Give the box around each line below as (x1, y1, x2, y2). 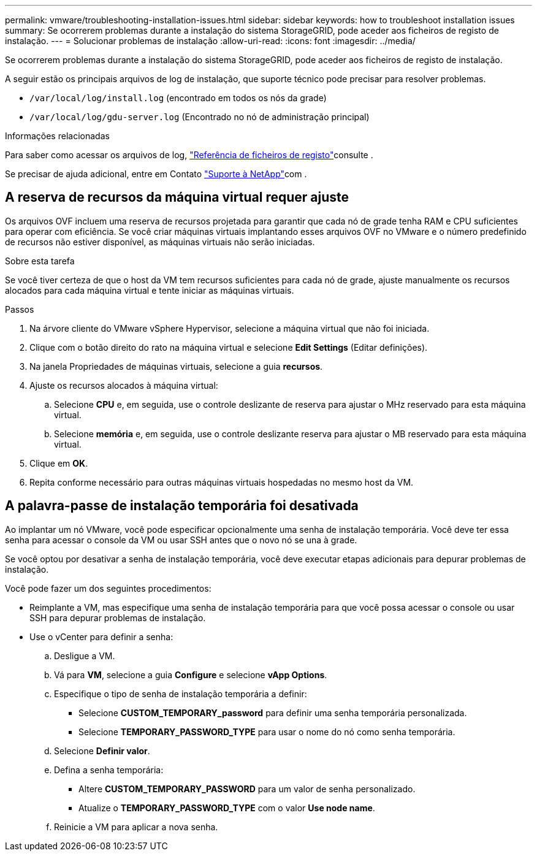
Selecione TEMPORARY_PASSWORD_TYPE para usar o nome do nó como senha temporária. (78, 726, 455, 737)
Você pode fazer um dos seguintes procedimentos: (5, 583, 211, 594)
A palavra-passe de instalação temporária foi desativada (5, 498, 359, 514)
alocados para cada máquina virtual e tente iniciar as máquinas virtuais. (5, 285, 294, 296)
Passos (5, 304, 34, 315)
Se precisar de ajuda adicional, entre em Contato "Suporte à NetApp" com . (5, 169, 307, 179)
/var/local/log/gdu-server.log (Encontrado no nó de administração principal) (29, 112, 370, 122)
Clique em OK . (29, 457, 88, 468)
